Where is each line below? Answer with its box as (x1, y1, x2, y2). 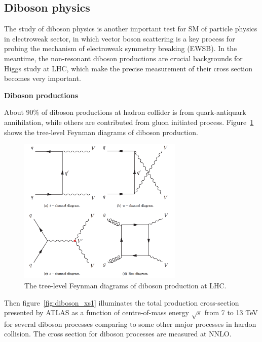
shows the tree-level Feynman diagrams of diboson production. (4, 126, 198, 137)
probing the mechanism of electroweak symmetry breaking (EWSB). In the (4, 43, 237, 54)
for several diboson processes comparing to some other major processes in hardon (4, 318, 256, 329)
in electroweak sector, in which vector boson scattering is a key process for (4, 33, 235, 44)
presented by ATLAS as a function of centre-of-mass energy (4, 307, 189, 318)
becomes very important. (4, 73, 81, 83)
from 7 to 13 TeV (204, 307, 258, 318)
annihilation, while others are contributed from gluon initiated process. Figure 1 (4, 116, 254, 127)
